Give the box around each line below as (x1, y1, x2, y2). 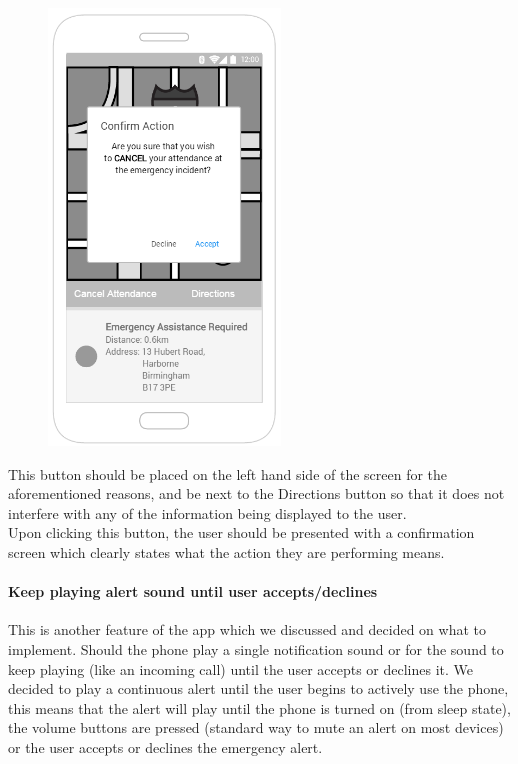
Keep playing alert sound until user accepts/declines (8, 581, 378, 602)
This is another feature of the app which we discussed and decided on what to (8, 619, 487, 640)
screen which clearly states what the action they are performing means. (8, 542, 445, 563)
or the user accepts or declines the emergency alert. (8, 737, 323, 758)
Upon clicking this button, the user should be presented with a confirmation (8, 522, 475, 543)
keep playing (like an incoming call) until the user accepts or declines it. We (8, 658, 474, 679)
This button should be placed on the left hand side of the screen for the (8, 463, 448, 484)
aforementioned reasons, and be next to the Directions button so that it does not (8, 483, 505, 504)
